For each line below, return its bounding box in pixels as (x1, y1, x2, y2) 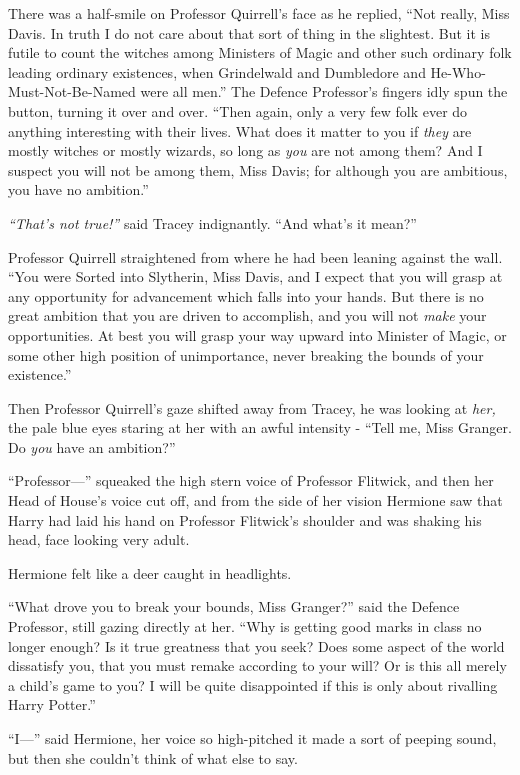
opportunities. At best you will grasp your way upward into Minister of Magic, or (8, 324, 507, 345)
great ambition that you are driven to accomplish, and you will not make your (8, 305, 487, 326)
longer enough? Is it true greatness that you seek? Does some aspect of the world (8, 635, 505, 656)
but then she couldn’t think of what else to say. (8, 747, 298, 768)
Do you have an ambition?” (8, 436, 176, 457)
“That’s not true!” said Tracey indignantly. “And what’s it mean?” (8, 212, 417, 233)
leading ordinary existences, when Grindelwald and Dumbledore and (8, 61, 426, 82)
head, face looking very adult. (8, 529, 190, 550)
